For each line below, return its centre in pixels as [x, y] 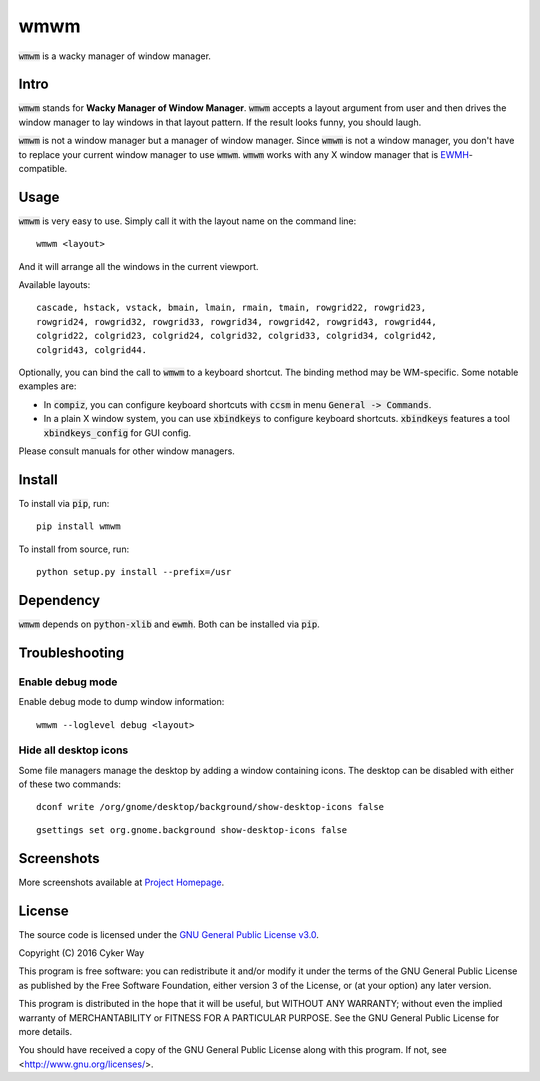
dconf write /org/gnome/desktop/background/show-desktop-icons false [210, 807]
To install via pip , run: [64, 503]
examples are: [47, 386]
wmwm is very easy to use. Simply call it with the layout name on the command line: [187, 221]
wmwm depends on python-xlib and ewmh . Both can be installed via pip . [169, 624]
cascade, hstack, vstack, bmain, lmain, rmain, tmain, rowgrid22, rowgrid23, [231, 308]
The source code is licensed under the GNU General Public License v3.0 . [169, 934]
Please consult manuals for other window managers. [126, 451]
